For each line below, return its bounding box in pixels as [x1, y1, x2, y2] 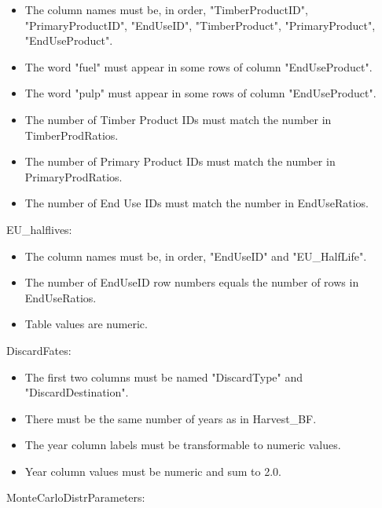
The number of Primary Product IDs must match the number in [24, 153, 336, 170]
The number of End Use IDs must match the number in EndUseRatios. [24, 195, 369, 211]
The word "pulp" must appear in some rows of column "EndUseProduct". [24, 85, 376, 101]
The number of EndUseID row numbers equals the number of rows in [24, 274, 359, 291]
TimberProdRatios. [24, 126, 119, 143]
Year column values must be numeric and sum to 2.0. [24, 462, 281, 479]
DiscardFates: [6, 342, 72, 358]
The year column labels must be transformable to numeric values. [24, 437, 341, 453]
